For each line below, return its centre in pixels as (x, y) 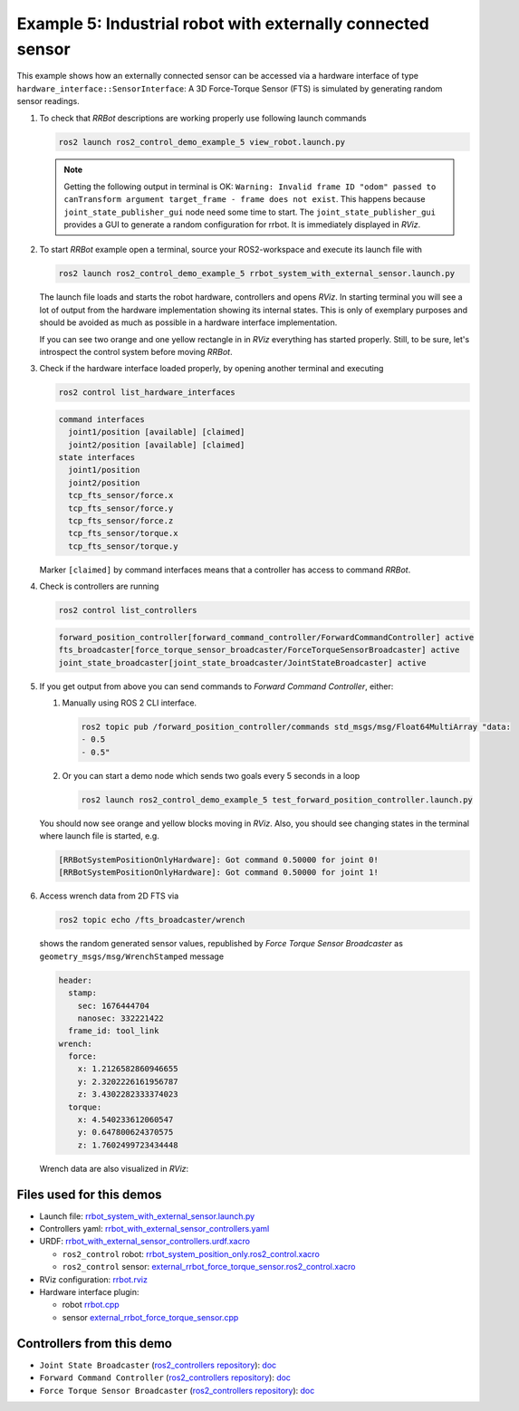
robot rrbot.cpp (91, 1305)
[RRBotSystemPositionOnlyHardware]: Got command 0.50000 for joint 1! (219, 873)
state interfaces (97, 458)
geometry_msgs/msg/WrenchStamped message (132, 956)
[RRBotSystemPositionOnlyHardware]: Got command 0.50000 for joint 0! (219, 860)
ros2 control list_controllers (128, 610)
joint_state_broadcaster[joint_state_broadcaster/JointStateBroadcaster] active (242, 662)
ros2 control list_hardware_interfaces (147, 393)
